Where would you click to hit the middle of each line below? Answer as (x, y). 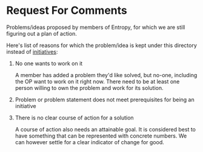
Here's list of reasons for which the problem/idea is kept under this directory (101, 45)
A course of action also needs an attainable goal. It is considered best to (105, 129)
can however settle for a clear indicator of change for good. (90, 142)
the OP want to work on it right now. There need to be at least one (97, 81)
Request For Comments (67, 11)
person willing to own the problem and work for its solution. (89, 87)
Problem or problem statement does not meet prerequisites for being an (105, 100)
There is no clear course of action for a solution (75, 118)
